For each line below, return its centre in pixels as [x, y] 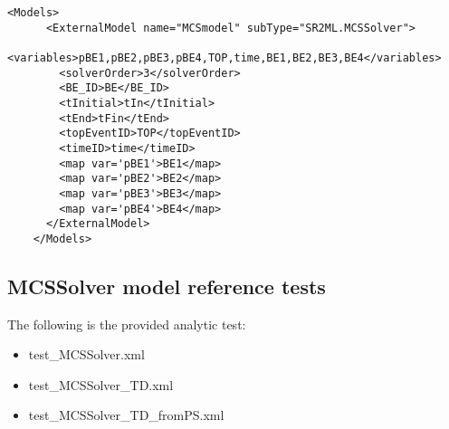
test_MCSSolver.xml [86, 354]
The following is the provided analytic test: [127, 324]
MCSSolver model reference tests [167, 286]
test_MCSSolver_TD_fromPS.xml [126, 415]
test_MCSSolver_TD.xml [101, 384]
